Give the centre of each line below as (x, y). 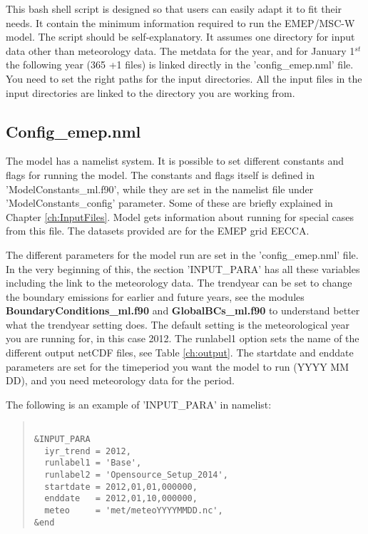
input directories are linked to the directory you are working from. (150, 92)
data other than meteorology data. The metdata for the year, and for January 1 (180, 50)
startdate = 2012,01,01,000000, (121, 487)
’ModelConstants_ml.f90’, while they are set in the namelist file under (160, 189)
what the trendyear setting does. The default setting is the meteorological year (178, 324)
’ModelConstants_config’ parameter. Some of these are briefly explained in (169, 203)
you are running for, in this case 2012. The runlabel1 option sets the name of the (183, 338)
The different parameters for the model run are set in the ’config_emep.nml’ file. (182, 254)
